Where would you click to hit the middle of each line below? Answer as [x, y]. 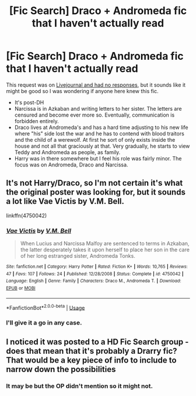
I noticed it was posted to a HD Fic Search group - [97, 342]
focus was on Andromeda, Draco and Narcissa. [71, 165]
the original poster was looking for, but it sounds [96, 192]
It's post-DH [29, 102]
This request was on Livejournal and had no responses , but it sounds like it [96, 85]
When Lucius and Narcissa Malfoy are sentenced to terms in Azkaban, [105, 244]
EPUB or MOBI [21, 288]
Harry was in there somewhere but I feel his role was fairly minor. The [98, 158]
